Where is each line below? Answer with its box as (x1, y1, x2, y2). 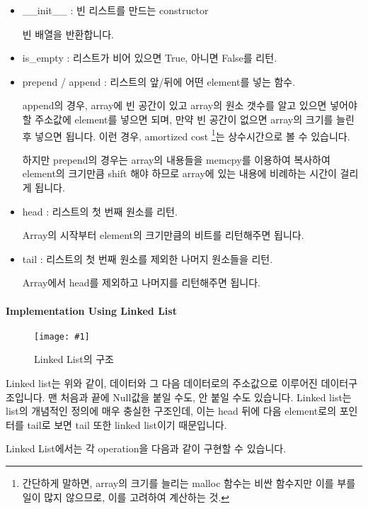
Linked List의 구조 (34, 352, 114, 367)
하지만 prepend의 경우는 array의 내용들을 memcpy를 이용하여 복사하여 (22, 152, 330, 167)
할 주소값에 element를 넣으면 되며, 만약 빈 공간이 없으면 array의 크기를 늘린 (22, 111, 355, 126)
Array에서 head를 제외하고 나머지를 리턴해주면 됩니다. (22, 275, 260, 290)
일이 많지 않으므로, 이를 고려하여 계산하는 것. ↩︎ (22, 489, 230, 504)
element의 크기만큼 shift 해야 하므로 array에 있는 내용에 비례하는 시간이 (22, 166, 337, 181)
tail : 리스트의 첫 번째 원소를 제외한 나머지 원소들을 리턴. (22, 251, 273, 266)
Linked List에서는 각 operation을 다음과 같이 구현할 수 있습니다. (6, 441, 287, 456)
